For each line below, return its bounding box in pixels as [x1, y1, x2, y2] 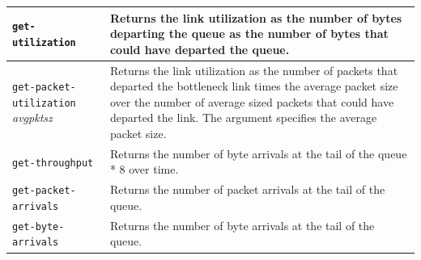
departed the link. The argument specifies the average [109, 109, 377, 126]
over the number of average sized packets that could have [109, 93, 394, 110]
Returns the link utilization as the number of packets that [109, 61, 398, 78]
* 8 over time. [109, 161, 179, 178]
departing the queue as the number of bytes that [109, 25, 389, 42]
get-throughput [12, 157, 94, 169]
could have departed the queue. [109, 40, 290, 57]
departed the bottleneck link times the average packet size [109, 78, 398, 94]
